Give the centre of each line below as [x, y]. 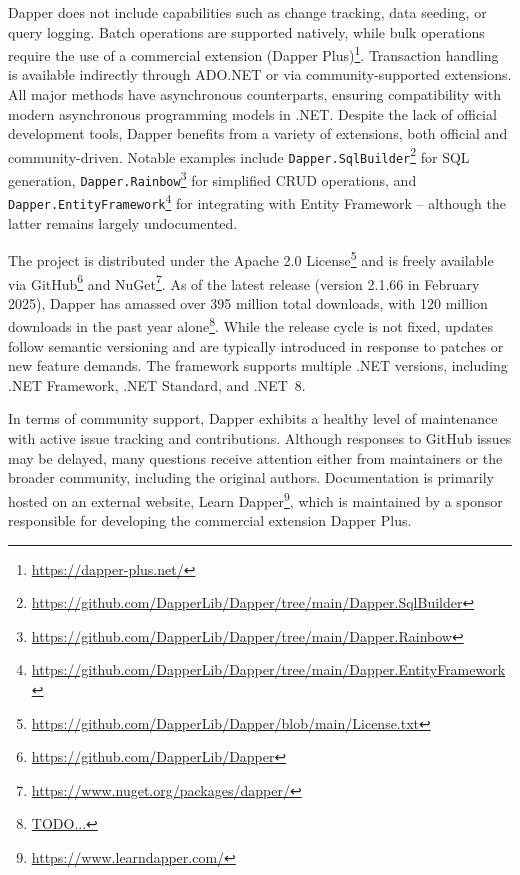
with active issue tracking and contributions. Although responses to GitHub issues [260, 438]
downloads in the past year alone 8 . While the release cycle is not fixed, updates [251, 325]
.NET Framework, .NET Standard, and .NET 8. [157, 384]
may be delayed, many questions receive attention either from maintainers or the [255, 457]
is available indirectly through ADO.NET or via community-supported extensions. [260, 74]
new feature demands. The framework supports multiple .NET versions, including [258, 365]
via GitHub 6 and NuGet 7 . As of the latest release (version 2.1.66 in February [244, 282]
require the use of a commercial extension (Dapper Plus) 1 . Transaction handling [253, 53]
